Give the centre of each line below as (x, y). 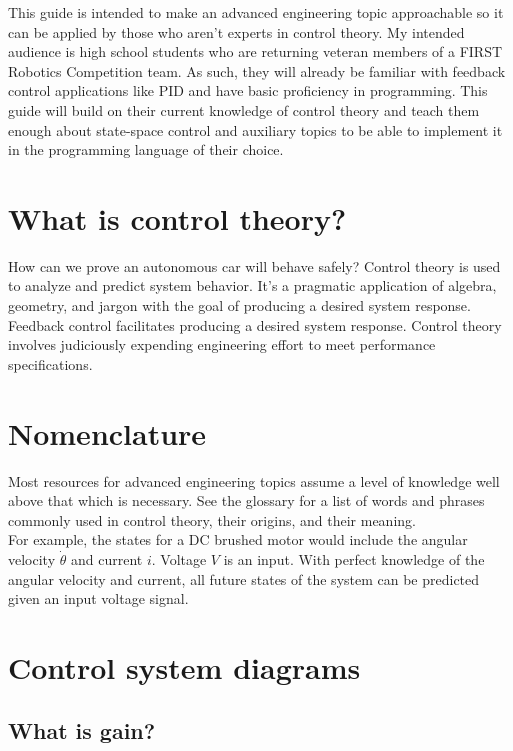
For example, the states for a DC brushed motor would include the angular (238, 539)
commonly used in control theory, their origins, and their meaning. (212, 519)
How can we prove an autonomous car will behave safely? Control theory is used (254, 265)
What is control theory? (177, 217)
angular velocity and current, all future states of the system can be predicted (244, 578)
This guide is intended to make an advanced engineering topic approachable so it (256, 12)
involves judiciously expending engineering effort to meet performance (222, 344)
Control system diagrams (184, 666)
